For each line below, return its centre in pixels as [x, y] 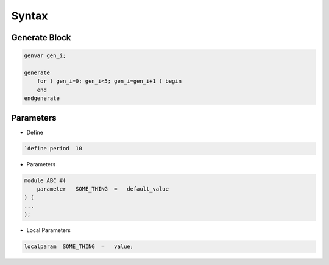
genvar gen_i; [45, 56]
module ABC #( [45, 180]
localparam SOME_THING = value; [79, 246]
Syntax [30, 16]
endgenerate [42, 98]
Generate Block [41, 37]
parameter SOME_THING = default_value [103, 189]
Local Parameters [49, 230]
